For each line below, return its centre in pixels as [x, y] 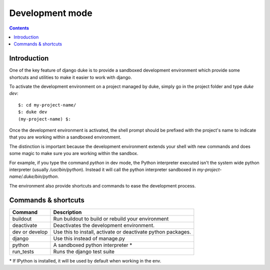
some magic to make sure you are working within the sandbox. [74, 153]
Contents [19, 28]
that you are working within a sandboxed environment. [65, 137]
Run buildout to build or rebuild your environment [111, 218]
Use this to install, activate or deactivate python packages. [122, 231]
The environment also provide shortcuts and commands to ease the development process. [102, 185]
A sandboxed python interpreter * [93, 245]
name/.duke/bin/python [33, 176]
